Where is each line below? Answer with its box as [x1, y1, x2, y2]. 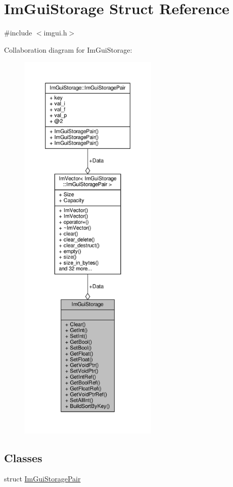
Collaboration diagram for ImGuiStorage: [4, 44, 132, 55]
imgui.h [43, 27, 67, 38]
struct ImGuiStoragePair [4, 473, 81, 484]
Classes [4, 450, 42, 465]
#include [4, 27, 32, 38]
